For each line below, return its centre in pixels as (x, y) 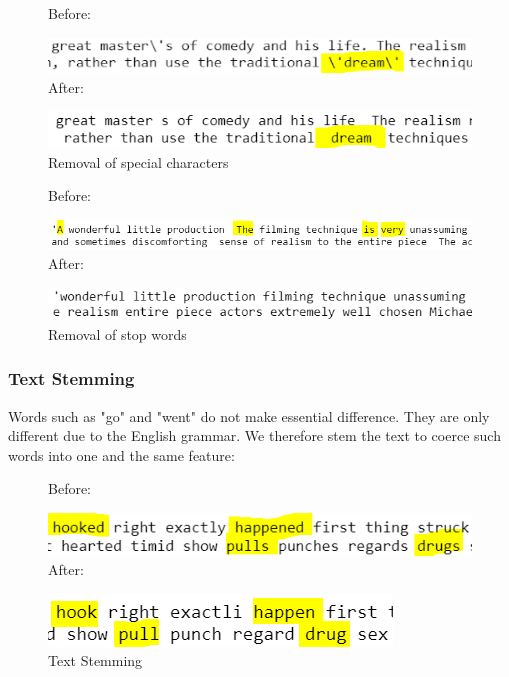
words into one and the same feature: (121, 454)
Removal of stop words (117, 333)
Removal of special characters (138, 161)
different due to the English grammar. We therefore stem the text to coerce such (254, 435)
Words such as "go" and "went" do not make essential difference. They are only (249, 415)
